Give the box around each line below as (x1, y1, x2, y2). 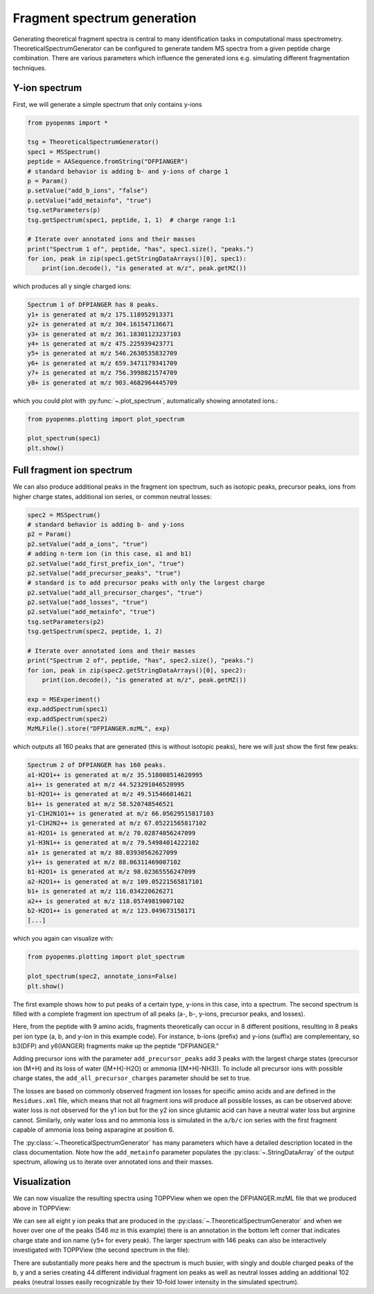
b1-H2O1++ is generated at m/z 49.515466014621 (27, 790, 192, 798)
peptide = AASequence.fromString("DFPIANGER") (27, 158, 188, 166)
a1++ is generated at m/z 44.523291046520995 (27, 780, 185, 788)
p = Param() (27, 177, 69, 185)
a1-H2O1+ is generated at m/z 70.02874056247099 (27, 829, 196, 837)
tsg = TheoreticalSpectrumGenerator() (27, 138, 159, 146)
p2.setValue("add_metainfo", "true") (27, 608, 156, 616)
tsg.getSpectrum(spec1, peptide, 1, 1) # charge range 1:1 (27, 216, 236, 224)
